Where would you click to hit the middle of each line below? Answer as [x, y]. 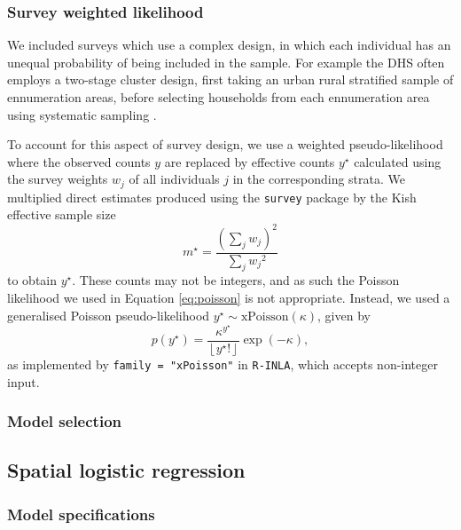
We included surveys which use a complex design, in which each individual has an [229, 45]
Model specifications [81, 514]
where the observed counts [79, 161]
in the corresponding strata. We [319, 179]
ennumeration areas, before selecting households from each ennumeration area [219, 97]
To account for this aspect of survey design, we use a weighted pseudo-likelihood [225, 144]
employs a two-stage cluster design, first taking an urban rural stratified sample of [230, 79]
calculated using [398, 161]
